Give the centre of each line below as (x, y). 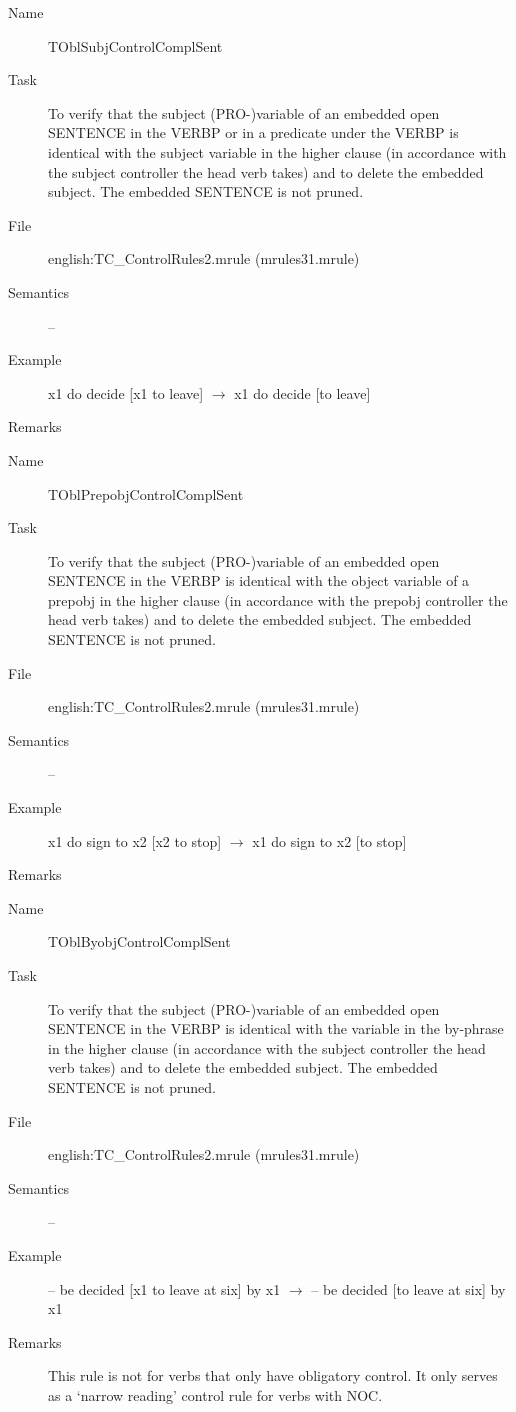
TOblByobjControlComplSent (139, 941)
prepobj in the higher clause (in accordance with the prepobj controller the (278, 599)
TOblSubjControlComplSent (135, 45)
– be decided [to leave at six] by (408, 1288)
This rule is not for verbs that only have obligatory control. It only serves (273, 1375)
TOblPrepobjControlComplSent (146, 493)
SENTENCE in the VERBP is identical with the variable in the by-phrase (276, 1028)
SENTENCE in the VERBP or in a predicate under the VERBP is (253, 132)
